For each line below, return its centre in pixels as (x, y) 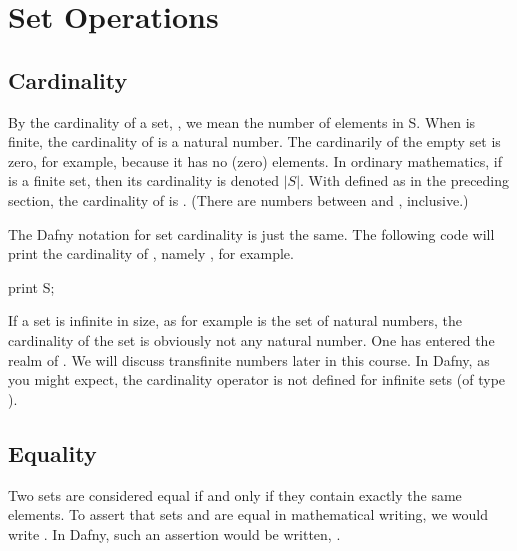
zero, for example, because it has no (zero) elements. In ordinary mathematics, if (255, 160)
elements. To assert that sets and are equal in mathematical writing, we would (248, 514)
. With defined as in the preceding (405, 180)
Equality (52, 452)
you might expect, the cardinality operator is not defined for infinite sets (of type (257, 379)
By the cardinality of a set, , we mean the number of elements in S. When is (242, 121)
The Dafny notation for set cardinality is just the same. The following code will (251, 233)
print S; (31, 286)
